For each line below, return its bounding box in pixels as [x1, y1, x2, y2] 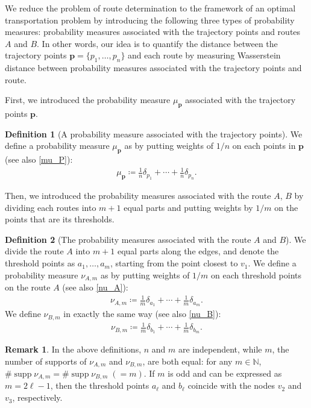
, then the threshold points [50, 379, 149, 392]
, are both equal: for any [142, 354, 233, 367]
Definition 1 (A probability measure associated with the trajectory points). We [5, 127, 303, 140]
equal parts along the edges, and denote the [117, 245, 279, 257]
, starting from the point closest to [110, 257, 238, 269]
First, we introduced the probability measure [5, 93, 171, 106]
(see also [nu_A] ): [62, 281, 128, 293]
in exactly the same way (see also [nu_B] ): [63, 307, 221, 320]
